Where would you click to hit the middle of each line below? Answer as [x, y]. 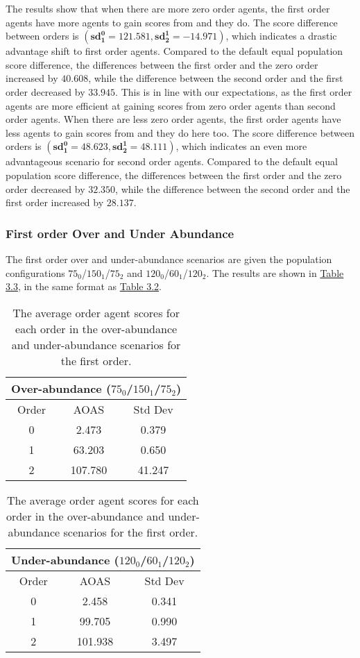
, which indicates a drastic [281, 36]
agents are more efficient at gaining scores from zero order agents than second [171, 105]
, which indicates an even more [241, 146]
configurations [35, 272]
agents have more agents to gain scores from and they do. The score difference [172, 22]
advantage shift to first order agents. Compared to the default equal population [174, 51]
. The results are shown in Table [275, 272]
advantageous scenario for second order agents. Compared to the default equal [172, 161]
